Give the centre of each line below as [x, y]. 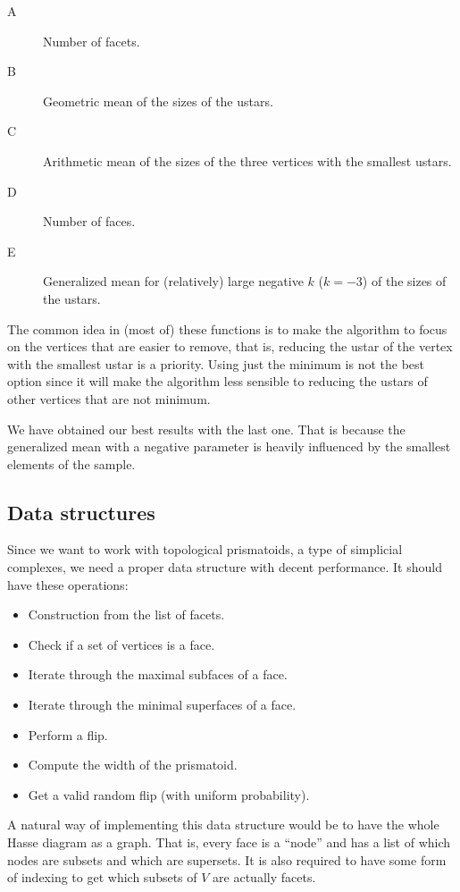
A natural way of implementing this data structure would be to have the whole [223, 825]
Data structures [81, 512]
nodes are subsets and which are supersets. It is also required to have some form [227, 859]
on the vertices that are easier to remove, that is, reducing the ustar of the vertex [230, 346]
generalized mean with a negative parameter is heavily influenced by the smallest [229, 446]
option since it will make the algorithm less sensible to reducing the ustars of [217, 381]
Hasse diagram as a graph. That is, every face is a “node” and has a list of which [229, 842]
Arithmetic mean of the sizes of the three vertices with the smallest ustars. [247, 160]
